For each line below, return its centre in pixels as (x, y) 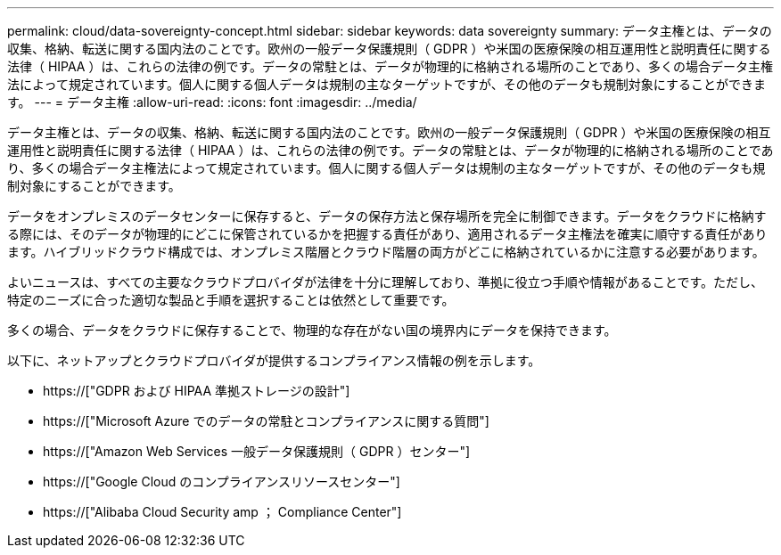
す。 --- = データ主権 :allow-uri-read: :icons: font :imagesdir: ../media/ (212, 102)
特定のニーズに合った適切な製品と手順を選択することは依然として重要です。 (231, 300)
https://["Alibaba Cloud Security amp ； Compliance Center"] (222, 512)
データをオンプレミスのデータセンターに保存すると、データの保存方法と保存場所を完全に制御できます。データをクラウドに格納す (387, 216)
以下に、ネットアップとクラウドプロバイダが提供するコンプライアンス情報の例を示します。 (274, 360)
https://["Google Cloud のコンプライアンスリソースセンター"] (222, 482)
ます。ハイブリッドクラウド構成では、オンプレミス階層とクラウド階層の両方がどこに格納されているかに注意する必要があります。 (386, 252)
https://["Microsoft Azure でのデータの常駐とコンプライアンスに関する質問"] (266, 421)
